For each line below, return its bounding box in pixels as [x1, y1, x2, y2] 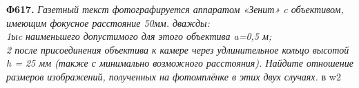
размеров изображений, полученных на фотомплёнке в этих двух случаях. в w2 [6, 69, 341, 83]
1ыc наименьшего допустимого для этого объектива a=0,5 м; [6, 29, 272, 43]
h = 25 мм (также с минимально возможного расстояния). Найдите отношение [6, 56, 353, 70]
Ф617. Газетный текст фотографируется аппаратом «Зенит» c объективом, [6, 2, 344, 16]
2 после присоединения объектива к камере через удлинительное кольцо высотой [6, 42, 349, 56]
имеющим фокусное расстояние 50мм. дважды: [6, 15, 210, 30]
